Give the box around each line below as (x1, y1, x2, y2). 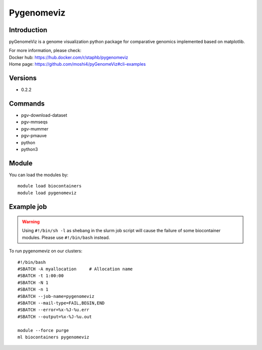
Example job (9, 203, 47, 211)
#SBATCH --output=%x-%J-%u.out (17, 314, 92, 319)
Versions (9, 74, 37, 82)
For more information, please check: (9, 48, 82, 54)
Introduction (9, 26, 48, 34)
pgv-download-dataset (21, 112, 67, 118)
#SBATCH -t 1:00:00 (17, 273, 64, 278)
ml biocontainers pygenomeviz (17, 334, 90, 340)
